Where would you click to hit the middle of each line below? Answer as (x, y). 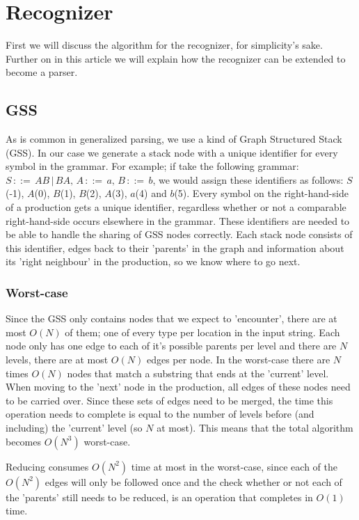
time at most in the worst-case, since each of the (234, 466)
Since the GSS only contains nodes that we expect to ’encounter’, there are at (171, 318)
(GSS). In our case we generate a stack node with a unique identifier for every (172, 152)
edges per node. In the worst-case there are (238, 360)
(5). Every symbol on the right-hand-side (261, 193)
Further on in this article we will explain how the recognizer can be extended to (176, 58)
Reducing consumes (47, 466)
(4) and (151, 193)
